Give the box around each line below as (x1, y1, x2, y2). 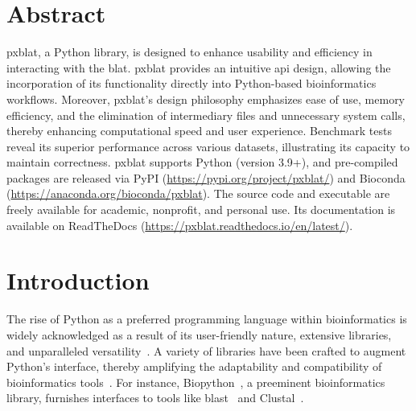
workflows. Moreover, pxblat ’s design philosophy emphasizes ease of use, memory (6, 90, 406, 107)
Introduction (6, 264, 150, 297)
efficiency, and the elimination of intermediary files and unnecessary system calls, (6, 106, 406, 123)
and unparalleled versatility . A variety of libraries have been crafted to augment (6, 342, 406, 359)
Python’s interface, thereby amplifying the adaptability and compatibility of (6, 358, 382, 375)
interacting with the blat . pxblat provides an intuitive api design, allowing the (6, 59, 391, 76)
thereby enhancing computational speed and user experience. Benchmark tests (6, 122, 392, 139)
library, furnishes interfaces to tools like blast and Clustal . (6, 389, 304, 406)
